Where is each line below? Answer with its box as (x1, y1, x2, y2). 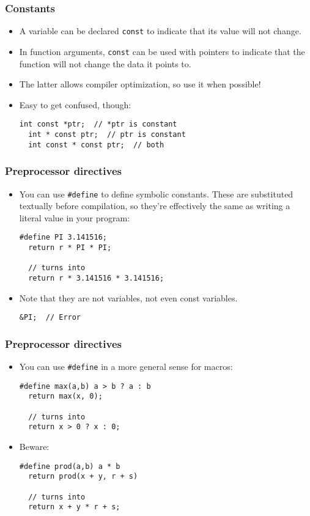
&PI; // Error (19, 313, 81, 322)
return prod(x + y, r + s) (28, 472, 138, 481)
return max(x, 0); (28, 392, 103, 401)
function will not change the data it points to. (19, 57, 191, 70)
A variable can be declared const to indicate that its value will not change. (19, 24, 301, 37)
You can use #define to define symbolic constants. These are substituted (19, 187, 293, 200)
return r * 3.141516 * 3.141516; (28, 273, 164, 282)
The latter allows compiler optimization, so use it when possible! (19, 78, 261, 90)
